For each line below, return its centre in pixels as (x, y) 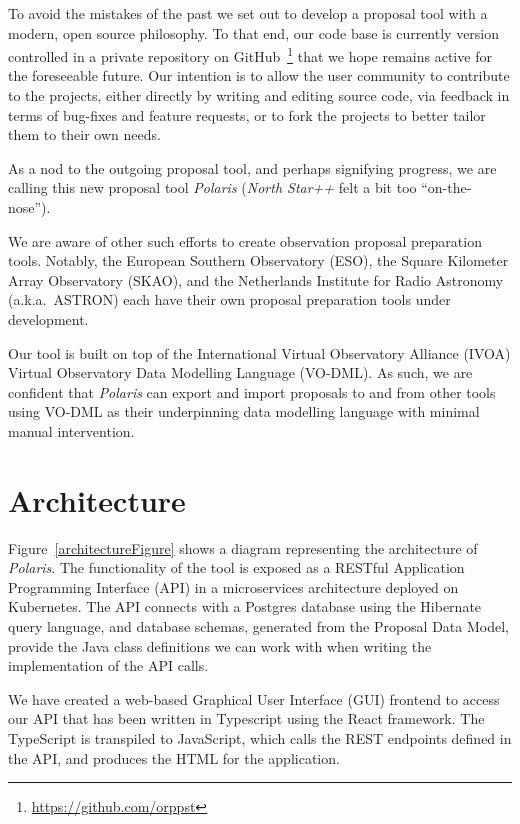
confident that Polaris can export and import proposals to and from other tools (252, 391)
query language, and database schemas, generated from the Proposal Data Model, (258, 626)
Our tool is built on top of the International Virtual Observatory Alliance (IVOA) (259, 352)
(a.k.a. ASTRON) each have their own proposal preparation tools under (229, 299)
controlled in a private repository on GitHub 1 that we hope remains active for (250, 54)
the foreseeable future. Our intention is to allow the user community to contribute (259, 75)
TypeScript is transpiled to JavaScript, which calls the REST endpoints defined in (260, 738)
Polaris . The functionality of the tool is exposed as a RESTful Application (236, 567)
